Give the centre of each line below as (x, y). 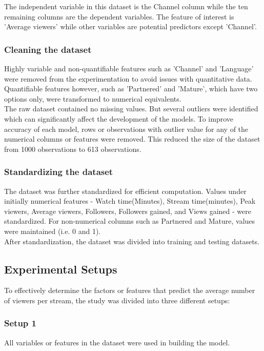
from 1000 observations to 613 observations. (73, 149)
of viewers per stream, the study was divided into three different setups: (117, 300)
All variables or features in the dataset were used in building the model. (117, 342)
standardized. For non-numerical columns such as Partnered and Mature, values (130, 221)
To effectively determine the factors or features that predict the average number (130, 290)
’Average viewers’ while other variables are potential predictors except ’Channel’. (130, 26)
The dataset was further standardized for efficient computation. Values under (125, 191)
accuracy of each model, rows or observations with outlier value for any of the (126, 129)
